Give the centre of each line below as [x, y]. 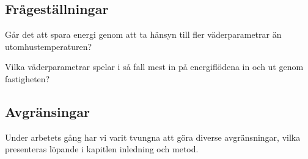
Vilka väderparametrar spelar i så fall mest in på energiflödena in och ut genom [154, 67]
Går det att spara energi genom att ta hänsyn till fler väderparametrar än [143, 34]
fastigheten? [28, 78]
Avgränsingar [47, 111]
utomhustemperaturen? [49, 46]
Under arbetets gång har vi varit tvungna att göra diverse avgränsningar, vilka [153, 137]
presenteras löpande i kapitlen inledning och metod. [102, 149]
